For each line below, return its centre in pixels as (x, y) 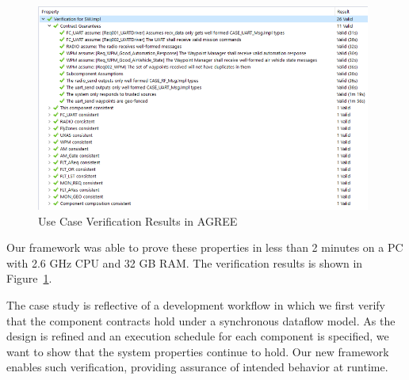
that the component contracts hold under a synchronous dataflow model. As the (201, 320)
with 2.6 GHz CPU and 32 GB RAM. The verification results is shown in (185, 262)
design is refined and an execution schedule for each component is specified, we (198, 336)
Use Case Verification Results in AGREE (138, 220)
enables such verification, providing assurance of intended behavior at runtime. (197, 367)
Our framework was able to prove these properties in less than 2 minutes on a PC (205, 247)
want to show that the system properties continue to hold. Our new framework (198, 351)
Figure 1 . (29, 278)
